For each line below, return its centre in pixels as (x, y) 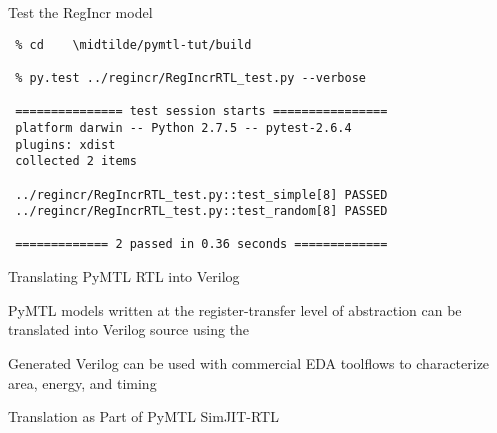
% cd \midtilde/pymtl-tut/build (133, 44)
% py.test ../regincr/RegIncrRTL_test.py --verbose (190, 77)
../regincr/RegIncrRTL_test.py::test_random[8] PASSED (201, 211)
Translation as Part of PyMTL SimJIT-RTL (143, 416)
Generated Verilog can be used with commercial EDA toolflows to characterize (249, 362)
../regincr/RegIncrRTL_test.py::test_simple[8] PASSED (201, 194)
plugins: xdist (65, 144)
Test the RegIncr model (80, 12)
